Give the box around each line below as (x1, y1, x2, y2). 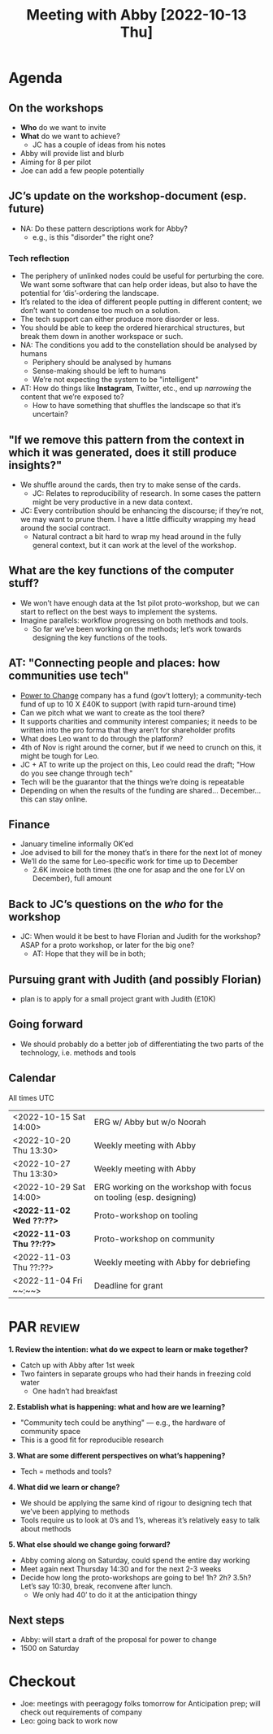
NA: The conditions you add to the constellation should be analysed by (19, 340, 258, 350)
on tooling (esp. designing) (93, 1191, 197, 1202)
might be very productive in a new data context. (32, 497, 193, 506)
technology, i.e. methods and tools (19, 1047, 136, 1058)
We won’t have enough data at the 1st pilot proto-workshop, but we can (19, 598, 260, 607)
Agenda (8, 69, 63, 87)
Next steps (8, 1613, 65, 1627)
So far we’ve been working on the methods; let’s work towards (32, 624, 242, 633)
